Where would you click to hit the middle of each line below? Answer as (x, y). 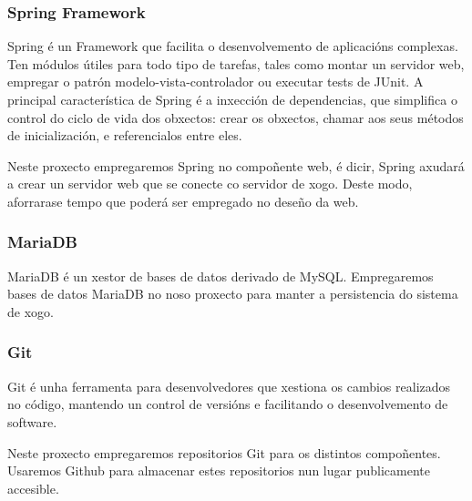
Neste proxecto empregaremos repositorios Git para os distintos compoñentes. (224, 452)
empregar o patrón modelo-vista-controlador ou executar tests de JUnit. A (215, 82)
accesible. (33, 488)
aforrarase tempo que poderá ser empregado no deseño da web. (183, 201)
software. (32, 421)
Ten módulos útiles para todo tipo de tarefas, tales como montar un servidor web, (236, 63)
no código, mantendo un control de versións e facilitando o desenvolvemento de (228, 404)
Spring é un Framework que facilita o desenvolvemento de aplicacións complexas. (233, 46)
